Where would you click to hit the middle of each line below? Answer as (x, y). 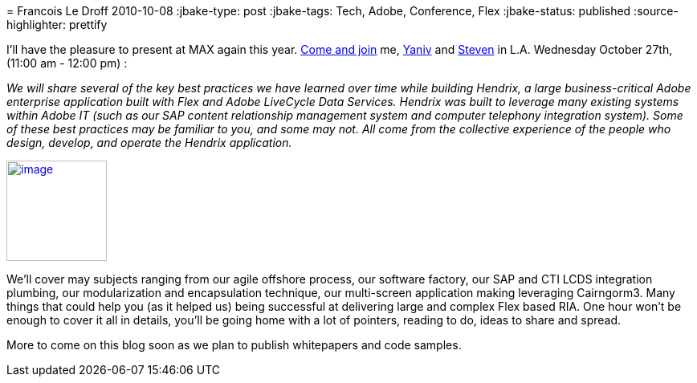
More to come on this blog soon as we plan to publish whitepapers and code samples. (234, 345)
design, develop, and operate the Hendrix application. (149, 143)
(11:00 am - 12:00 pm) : (67, 63)
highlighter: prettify (57, 24)
